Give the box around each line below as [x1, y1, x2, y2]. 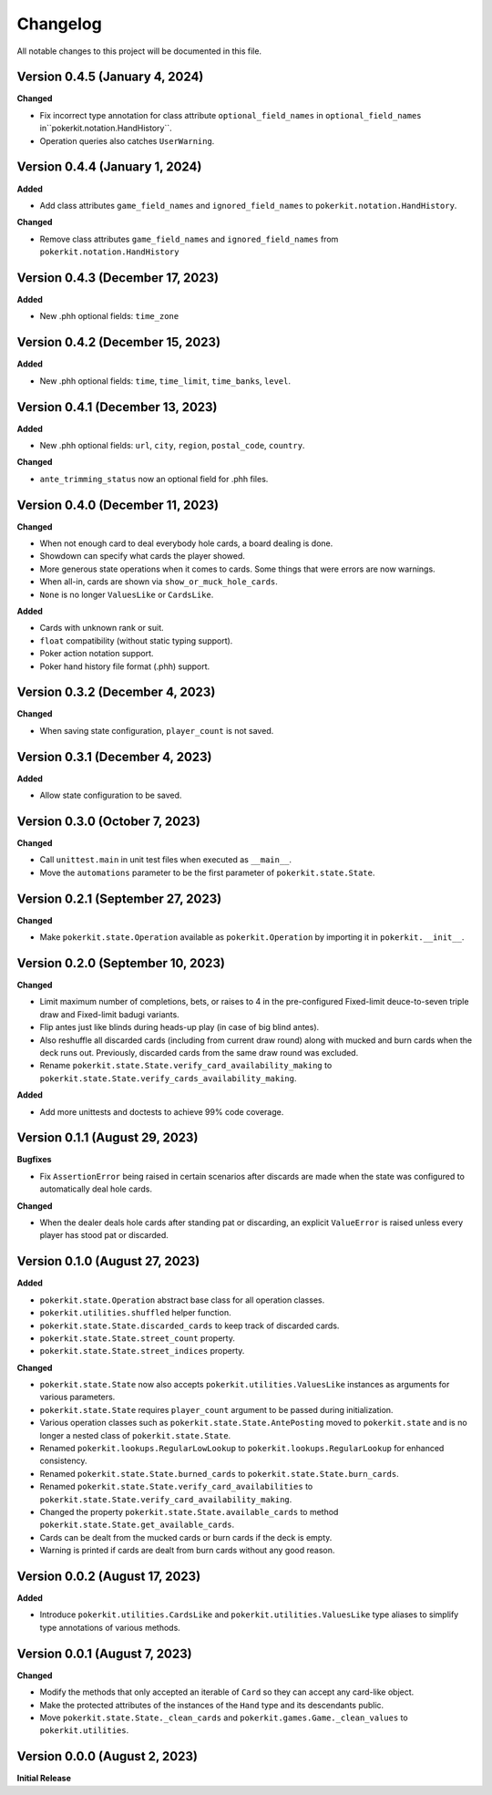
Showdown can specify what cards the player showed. [39, 551, 246, 562]
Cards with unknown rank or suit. [39, 623, 164, 634]
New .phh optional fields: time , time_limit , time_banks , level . [39, 375, 292, 387]
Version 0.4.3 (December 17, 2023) [16, 270, 219, 285]
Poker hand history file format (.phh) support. [39, 661, 210, 672]
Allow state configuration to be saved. [39, 789, 182, 801]
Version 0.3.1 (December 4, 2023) [16, 748, 212, 765]
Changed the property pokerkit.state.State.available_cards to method [39, 1506, 339, 1517]
